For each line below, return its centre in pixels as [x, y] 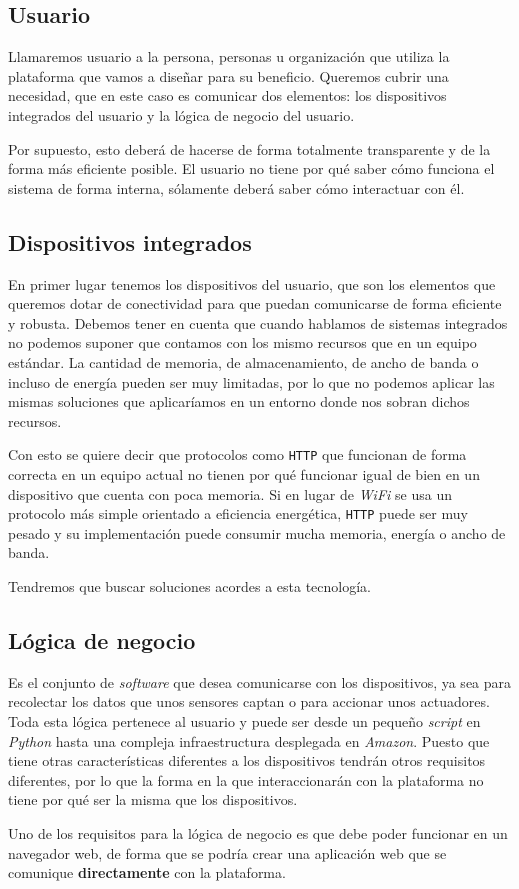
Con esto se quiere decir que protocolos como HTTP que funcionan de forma [237, 454]
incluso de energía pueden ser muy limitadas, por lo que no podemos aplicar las [251, 381]
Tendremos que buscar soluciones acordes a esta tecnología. [189, 586]
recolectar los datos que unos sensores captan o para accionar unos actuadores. [249, 701]
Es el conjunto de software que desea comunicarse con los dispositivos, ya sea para [260, 681]
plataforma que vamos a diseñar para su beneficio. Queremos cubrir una [228, 75]
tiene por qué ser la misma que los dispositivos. [153, 799]
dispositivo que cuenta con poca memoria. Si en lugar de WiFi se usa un [230, 493]
